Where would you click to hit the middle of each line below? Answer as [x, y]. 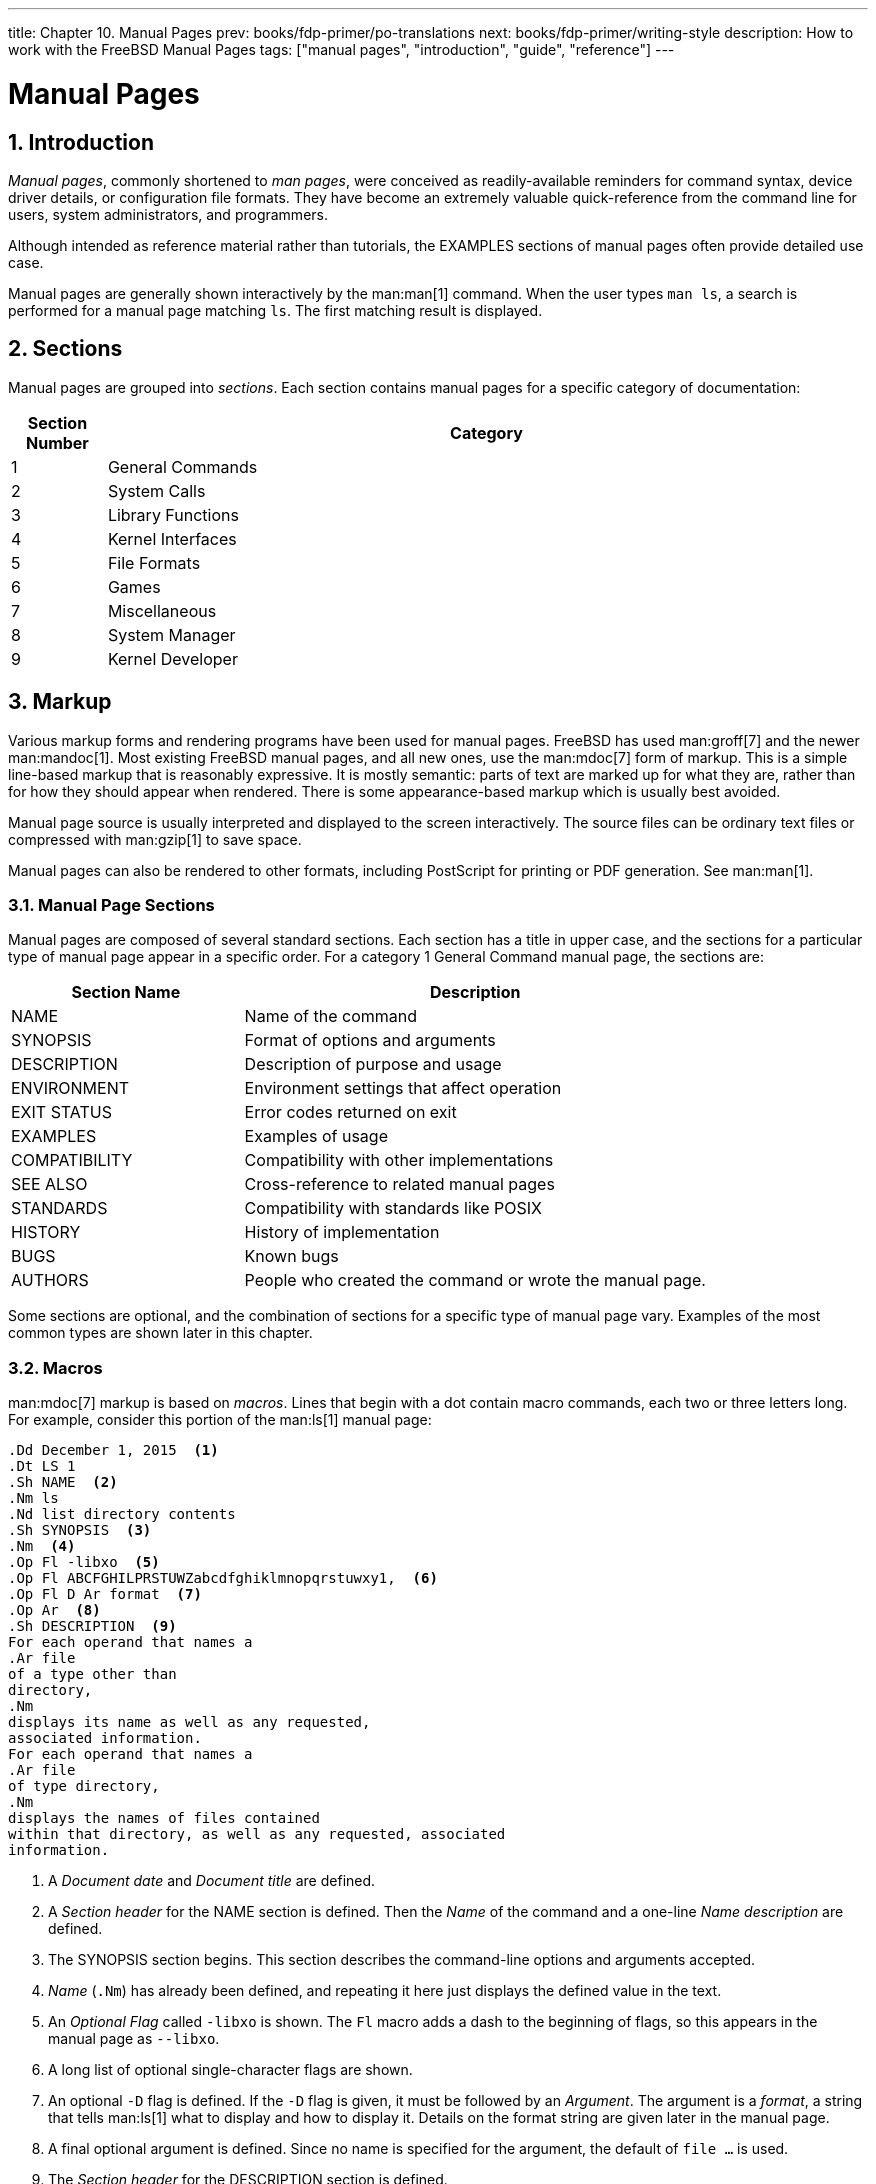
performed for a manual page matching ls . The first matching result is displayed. [275, 310]
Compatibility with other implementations [399, 1160]
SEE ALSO [49, 1184]
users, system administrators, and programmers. [168, 214]
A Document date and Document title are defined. [212, 1881]
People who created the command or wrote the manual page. [475, 1280]
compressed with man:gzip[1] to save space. [155, 839]
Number [57, 442]
